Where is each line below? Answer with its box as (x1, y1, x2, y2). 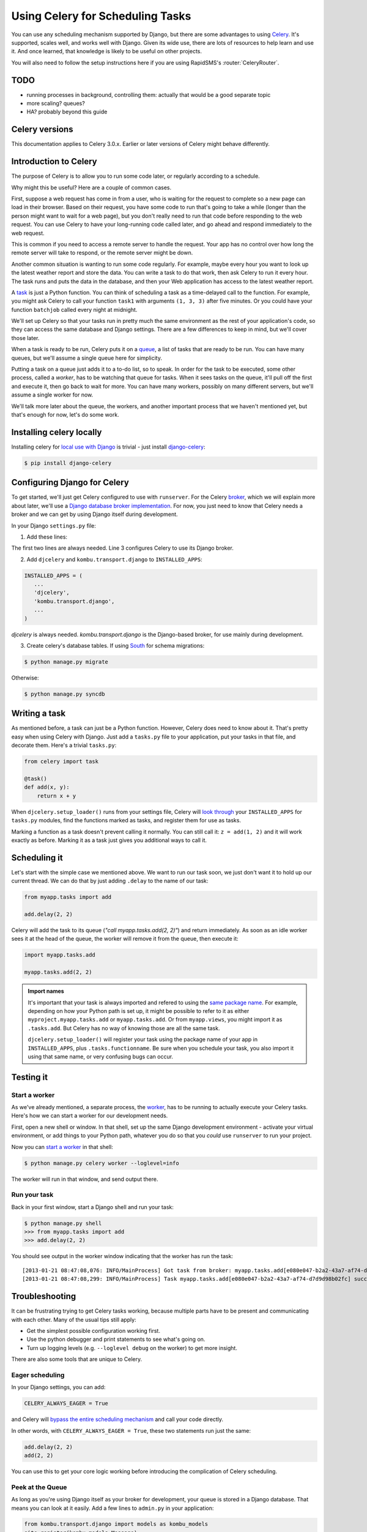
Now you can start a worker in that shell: (11, 1143, 113, 1150)
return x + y (37, 792, 76, 799)
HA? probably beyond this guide (26, 108, 108, 116)
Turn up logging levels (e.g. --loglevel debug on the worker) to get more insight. (26, 1344, 238, 1351)
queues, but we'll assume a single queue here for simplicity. (11, 354, 162, 362)
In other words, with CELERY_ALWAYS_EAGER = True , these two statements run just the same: (11, 1427, 251, 1434)
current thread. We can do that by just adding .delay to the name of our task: (11, 877, 209, 885)
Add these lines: (26, 533, 67, 540)
